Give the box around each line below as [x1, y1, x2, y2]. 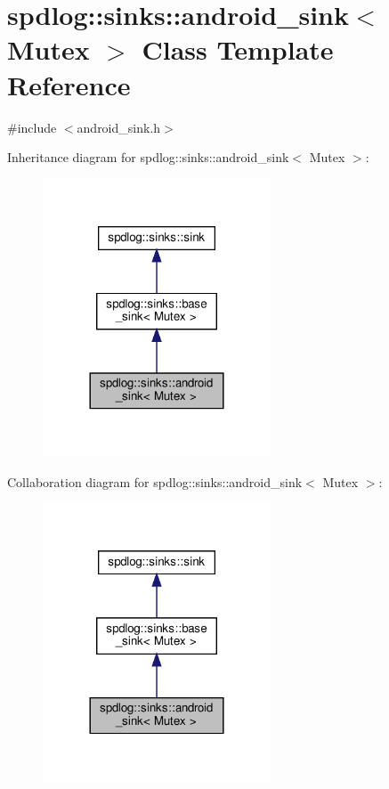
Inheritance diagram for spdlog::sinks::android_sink [7, 148, 289, 167]
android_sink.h [77, 118, 161, 136]
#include [7, 118, 57, 136]
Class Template [142, 31, 334, 68]
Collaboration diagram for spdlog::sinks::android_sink [7, 472, 303, 491]
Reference [7, 66, 131, 102]
